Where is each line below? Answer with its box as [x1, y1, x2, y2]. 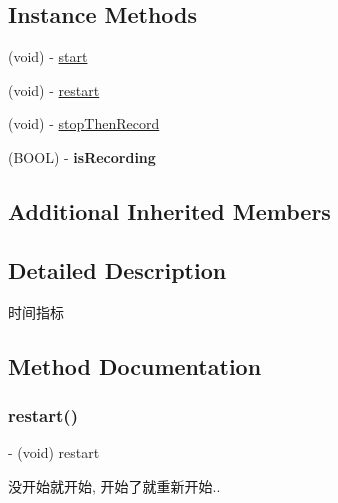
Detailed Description [8, 254, 227, 285]
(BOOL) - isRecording [8, 146, 156, 167]
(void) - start [8, 46, 88, 67]
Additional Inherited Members [8, 195, 331, 226]
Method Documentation [8, 350, 262, 381]
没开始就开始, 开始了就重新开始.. [8, 475, 221, 496]
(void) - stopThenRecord [8, 113, 160, 134]
